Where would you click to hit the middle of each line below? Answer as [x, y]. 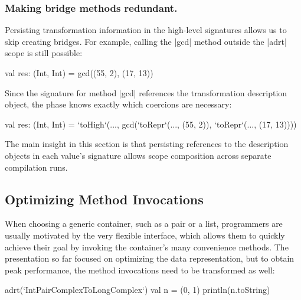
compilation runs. [36, 167]
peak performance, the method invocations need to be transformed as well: [140, 270]
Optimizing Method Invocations [104, 199]
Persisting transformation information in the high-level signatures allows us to [146, 30]
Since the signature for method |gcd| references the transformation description [146, 92]
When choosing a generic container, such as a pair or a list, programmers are [144, 224]
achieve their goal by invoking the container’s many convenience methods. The [147, 247]
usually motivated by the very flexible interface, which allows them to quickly [145, 235]
